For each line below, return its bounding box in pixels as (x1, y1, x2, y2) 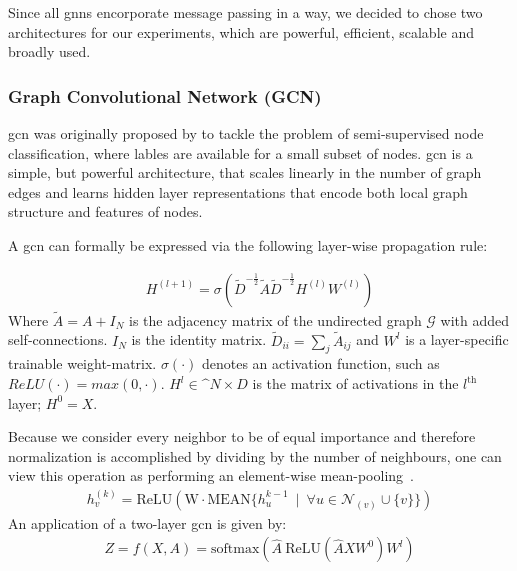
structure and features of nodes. (8, 201, 203, 222)
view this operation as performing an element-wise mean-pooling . (8, 465, 414, 486)
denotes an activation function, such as (201, 353, 440, 374)
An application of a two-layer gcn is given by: (8, 512, 287, 533)
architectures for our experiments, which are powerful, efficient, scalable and (8, 21, 474, 42)
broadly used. (8, 41, 91, 62)
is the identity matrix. (131, 329, 267, 350)
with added (440, 309, 510, 330)
